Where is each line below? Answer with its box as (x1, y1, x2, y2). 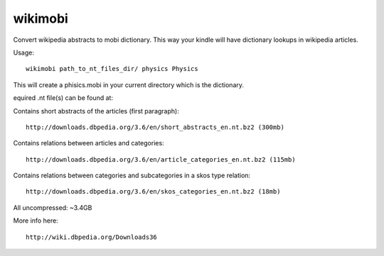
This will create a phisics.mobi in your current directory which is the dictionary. (13, 80, 245, 89)
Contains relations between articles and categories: (13, 139, 164, 148)
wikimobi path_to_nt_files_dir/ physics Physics (26, 65, 198, 73)
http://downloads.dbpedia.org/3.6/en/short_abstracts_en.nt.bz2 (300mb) (26, 123, 284, 131)
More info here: (13, 216, 58, 225)
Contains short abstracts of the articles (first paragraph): (13, 106, 179, 115)
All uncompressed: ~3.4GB (13, 203, 92, 212)
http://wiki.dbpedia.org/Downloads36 (26, 233, 158, 241)
